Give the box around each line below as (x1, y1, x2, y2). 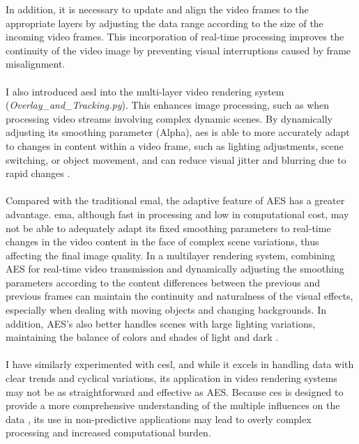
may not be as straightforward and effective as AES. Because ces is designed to (6, 384, 344, 399)
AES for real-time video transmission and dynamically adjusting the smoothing (6, 261, 344, 276)
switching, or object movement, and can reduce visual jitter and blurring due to (6, 152, 346, 167)
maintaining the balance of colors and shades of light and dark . (6, 330, 279, 344)
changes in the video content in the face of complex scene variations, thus (6, 234, 319, 249)
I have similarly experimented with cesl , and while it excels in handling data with (6, 357, 354, 372)
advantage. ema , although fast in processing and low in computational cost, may (6, 206, 349, 221)
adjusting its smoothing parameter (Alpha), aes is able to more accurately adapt (6, 125, 350, 139)
